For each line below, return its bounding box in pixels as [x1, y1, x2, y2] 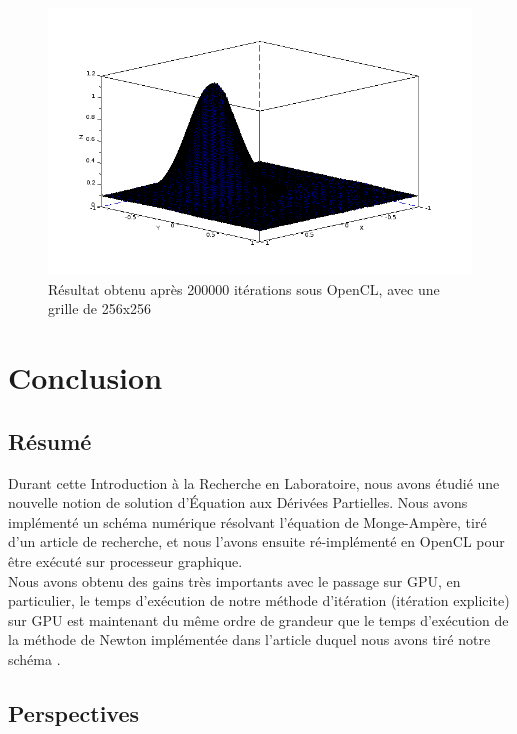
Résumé [8, 425, 92, 456]
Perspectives [8, 697, 140, 728]
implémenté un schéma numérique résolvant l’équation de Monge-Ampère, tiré [8, 511, 487, 532]
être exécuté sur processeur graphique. [8, 550, 243, 571]
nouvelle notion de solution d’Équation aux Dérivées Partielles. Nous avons [8, 492, 468, 513]
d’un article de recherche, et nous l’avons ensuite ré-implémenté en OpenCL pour [8, 531, 505, 552]
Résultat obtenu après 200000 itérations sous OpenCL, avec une [48, 278, 440, 299]
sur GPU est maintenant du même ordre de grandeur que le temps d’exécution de [8, 609, 509, 630]
